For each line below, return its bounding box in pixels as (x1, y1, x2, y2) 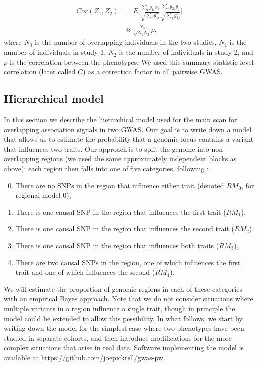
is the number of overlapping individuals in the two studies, (35, 37, 217, 47)
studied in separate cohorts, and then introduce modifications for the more (4, 332, 232, 343)
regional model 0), (15, 190, 71, 200)
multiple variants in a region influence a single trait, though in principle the (4, 303, 235, 313)
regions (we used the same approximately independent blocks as (41, 153, 237, 164)
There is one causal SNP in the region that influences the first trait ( (15, 206, 226, 217)
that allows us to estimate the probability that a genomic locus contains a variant (4, 134, 254, 144)
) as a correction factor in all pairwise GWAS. (82, 66, 223, 77)
